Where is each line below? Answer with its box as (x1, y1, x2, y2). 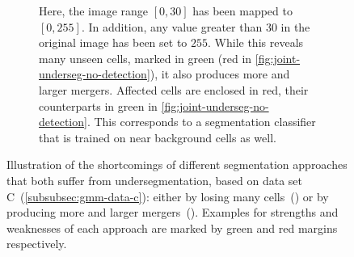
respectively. (6, 235, 67, 252)
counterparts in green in (39, 97, 158, 114)
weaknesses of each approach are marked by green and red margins (6, 219, 338, 236)
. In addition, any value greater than (81, 18, 263, 35)
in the (280, 18, 310, 35)
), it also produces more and (150, 65, 290, 82)
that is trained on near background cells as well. (39, 128, 276, 145)
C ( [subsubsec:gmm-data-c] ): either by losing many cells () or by (6, 187, 329, 204)
